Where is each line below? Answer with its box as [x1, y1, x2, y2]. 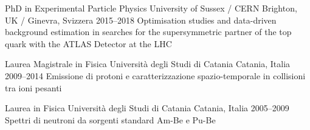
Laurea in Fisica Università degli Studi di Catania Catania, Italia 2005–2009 [5, 102, 289, 114]
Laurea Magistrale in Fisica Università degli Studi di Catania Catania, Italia [5, 57, 291, 70]
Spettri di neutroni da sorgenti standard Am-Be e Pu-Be [5, 113, 216, 126]
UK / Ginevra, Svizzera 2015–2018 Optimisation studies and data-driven [5, 13, 277, 26]
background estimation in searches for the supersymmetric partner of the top [5, 25, 292, 38]
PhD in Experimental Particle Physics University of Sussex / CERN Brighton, [5, 2, 297, 14]
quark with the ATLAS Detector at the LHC [5, 37, 172, 50]
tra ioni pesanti [5, 81, 62, 94]
